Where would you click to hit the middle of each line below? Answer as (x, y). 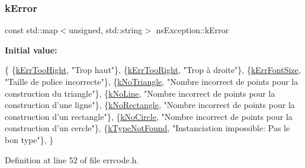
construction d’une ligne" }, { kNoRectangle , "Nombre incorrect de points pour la (150, 105)
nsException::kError (192, 30)
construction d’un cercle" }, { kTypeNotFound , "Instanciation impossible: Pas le (147, 128)
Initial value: (31, 50)
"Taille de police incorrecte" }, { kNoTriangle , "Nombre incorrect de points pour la (152, 81)
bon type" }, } (29, 139)
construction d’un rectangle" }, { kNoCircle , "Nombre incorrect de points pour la (149, 116)
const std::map (31, 30)
